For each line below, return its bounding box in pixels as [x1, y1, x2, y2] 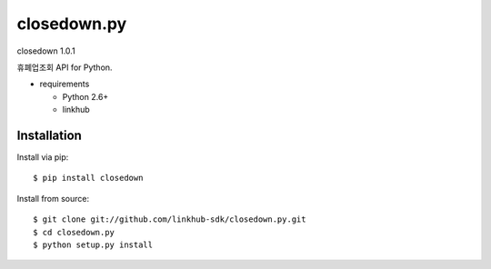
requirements [39, 78, 90, 90]
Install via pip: [16, 152, 69, 163]
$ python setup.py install [33, 239, 154, 250]
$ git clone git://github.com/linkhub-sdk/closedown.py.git [33, 214, 306, 224]
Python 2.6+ [62, 91, 109, 102]
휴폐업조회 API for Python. [16, 62, 113, 73]
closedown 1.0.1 [16, 45, 76, 56]
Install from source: [16, 193, 90, 204]
